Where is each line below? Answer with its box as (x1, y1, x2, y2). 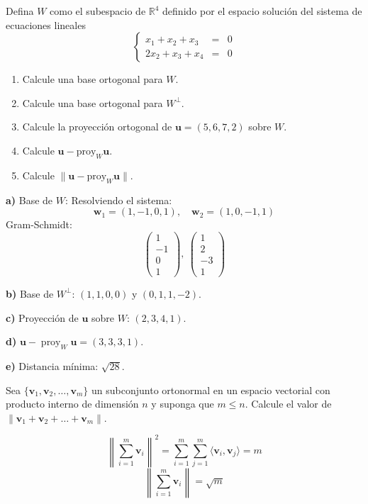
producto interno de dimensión (6, 396, 139, 411)
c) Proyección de (6, 310, 79, 325)
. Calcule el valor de (245, 396, 332, 411)
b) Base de (6, 286, 54, 301)
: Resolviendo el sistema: (65, 192, 172, 207)
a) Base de (6, 192, 53, 207)
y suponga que (151, 396, 214, 411)
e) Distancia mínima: (6, 358, 99, 373)
